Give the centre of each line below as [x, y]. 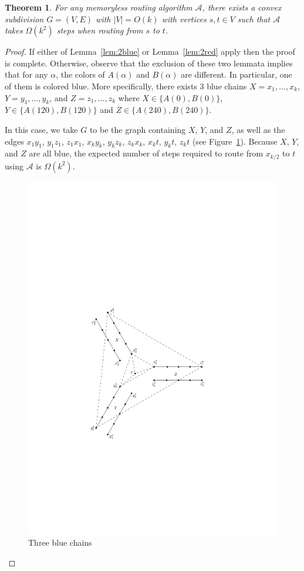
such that [254, 19]
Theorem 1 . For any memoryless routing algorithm [99, 7]
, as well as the [258, 129]
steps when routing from [100, 30]
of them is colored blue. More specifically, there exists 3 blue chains [126, 86]
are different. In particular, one [237, 74]
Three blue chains [60, 542]
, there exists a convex [242, 7]
